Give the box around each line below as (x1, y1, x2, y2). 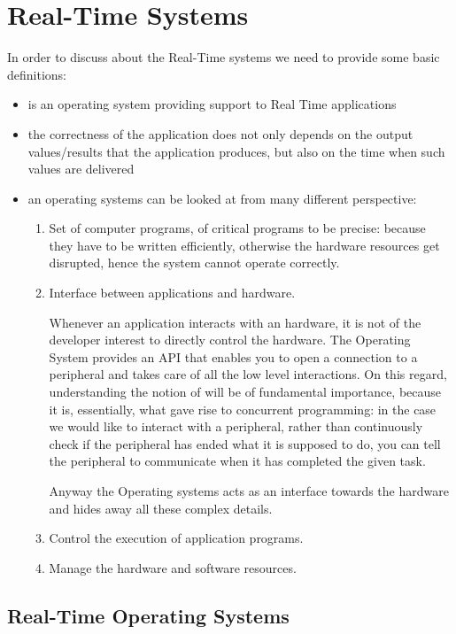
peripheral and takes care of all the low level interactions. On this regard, (49, 365, 447, 383)
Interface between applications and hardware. (49, 283, 296, 302)
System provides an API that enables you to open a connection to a (49, 347, 418, 366)
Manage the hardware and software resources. (49, 558, 297, 576)
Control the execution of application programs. (49, 529, 304, 547)
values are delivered (27, 159, 135, 178)
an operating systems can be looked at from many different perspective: (27, 189, 417, 207)
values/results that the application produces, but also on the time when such (27, 142, 445, 160)
